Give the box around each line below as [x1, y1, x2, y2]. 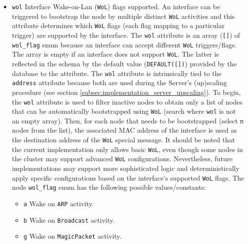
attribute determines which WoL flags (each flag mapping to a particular [12, 20, 225, 30]
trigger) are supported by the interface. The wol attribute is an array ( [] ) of [12, 30, 240, 40]
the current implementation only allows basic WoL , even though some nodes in [12, 144, 243, 154]
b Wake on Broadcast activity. [23, 214, 115, 225]
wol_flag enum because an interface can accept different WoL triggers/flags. [12, 39, 237, 49]
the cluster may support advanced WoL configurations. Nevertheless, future [12, 153, 233, 164]
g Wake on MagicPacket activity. [23, 231, 122, 241]
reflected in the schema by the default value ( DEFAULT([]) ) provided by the [12, 58, 237, 68]
